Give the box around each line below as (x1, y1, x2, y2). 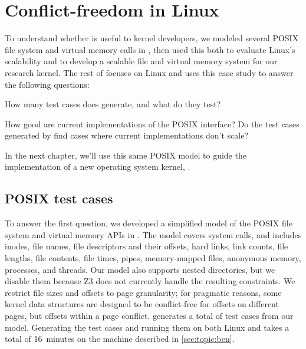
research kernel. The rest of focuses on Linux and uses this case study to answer (5, 66, 294, 78)
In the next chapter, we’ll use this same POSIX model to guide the (5, 149, 246, 161)
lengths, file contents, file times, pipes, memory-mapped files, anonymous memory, (5, 252, 301, 264)
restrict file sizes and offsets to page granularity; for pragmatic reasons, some (5, 286, 282, 298)
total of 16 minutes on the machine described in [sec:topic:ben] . (5, 332, 235, 345)
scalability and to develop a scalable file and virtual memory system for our (5, 55, 278, 67)
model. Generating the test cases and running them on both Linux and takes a (5, 321, 289, 333)
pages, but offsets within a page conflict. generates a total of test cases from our (5, 310, 294, 322)
